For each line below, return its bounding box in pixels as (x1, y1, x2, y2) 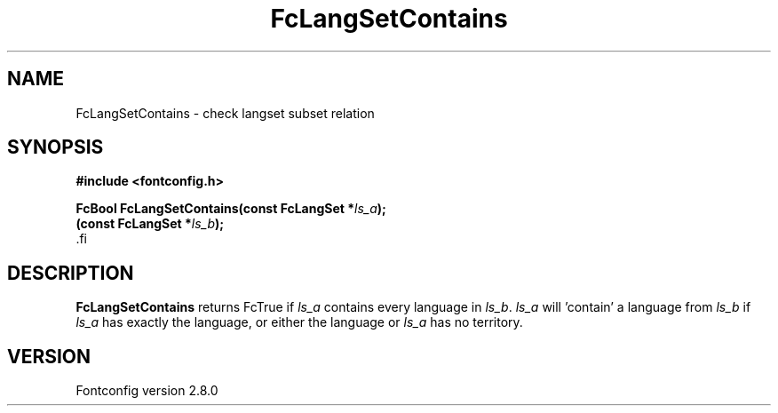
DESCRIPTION (7, 261, 134, 284)
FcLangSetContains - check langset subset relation (75, 105, 375, 121)
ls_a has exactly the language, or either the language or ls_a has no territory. (75, 314, 523, 330)
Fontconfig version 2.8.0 (75, 383, 218, 399)
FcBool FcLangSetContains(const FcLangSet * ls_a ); (75, 201, 386, 217)
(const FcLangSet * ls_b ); (75, 216, 225, 232)
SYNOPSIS (7, 136, 104, 159)
